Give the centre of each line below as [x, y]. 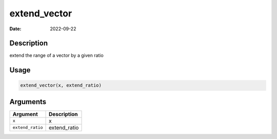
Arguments [28, 102]
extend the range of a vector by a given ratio [56, 55]
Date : [15, 29]
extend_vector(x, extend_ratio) [61, 85]
